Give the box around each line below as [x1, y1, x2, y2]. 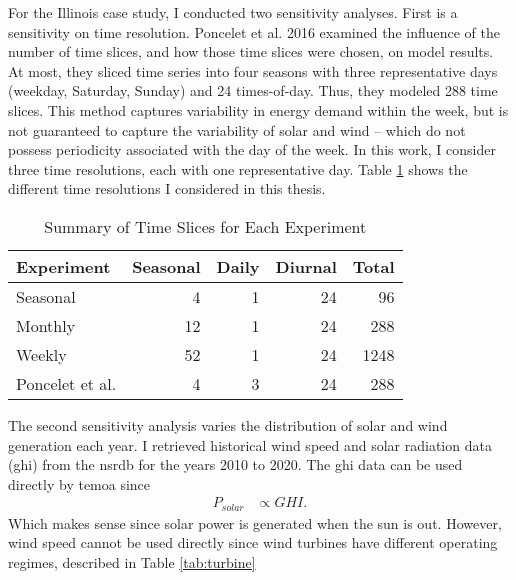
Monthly [16, 313, 76, 337]
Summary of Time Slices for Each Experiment [44, 214, 367, 238]
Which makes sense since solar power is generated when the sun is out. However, [8, 512, 502, 533]
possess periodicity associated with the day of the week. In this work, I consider [8, 139, 496, 160]
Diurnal [275, 254, 337, 278]
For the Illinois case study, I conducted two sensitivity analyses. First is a [8, 2, 458, 22]
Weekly [16, 342, 67, 366]
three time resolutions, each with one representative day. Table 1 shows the [8, 158, 468, 179]
